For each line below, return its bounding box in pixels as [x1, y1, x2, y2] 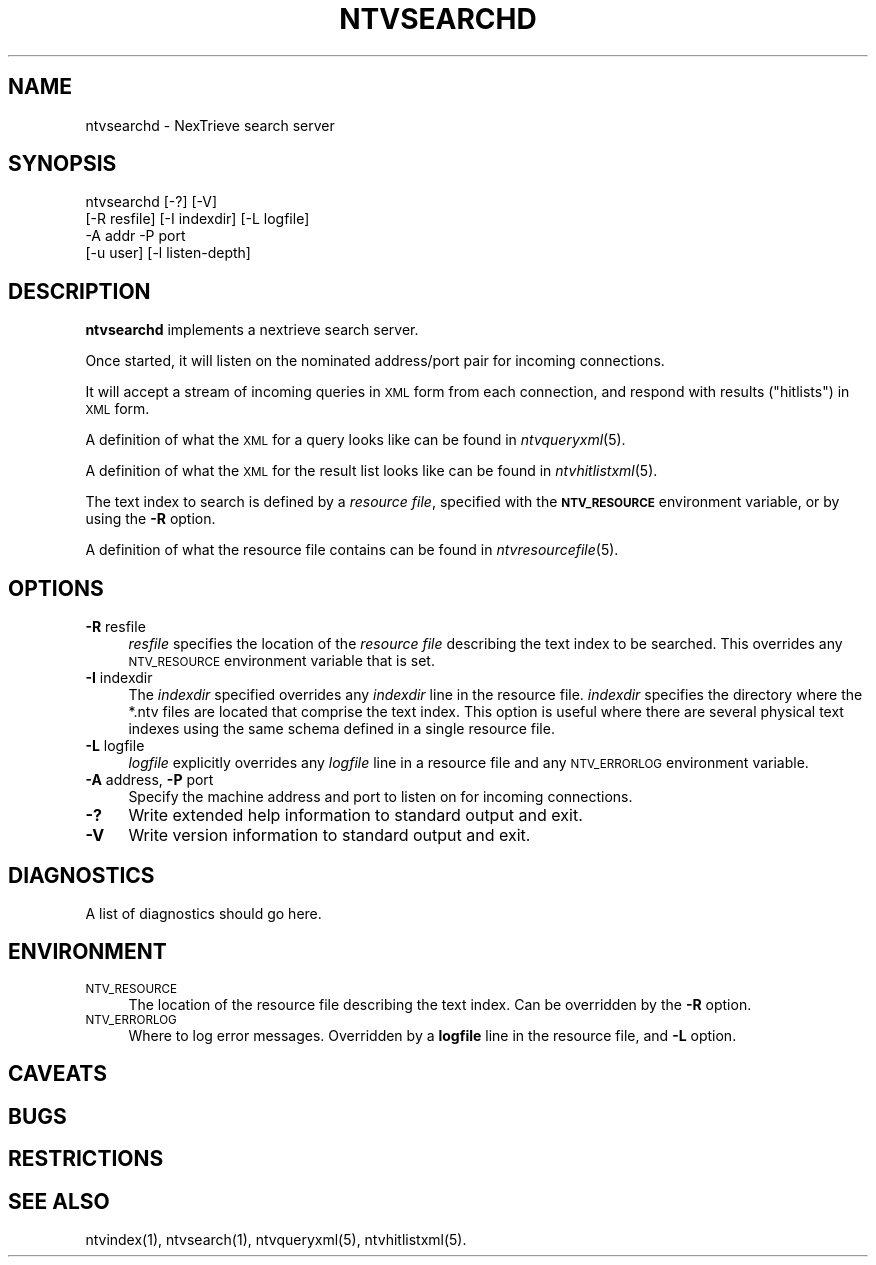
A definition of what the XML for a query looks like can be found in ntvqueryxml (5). [85, 431, 626, 449]
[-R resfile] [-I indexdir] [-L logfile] [85, 210, 310, 228]
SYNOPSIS [8, 151, 117, 177]
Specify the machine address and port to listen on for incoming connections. [128, 788, 633, 806]
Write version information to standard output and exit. [128, 825, 531, 846]
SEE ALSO [8, 1188, 110, 1214]
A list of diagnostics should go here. [85, 904, 322, 922]
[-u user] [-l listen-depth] [85, 244, 251, 262]
